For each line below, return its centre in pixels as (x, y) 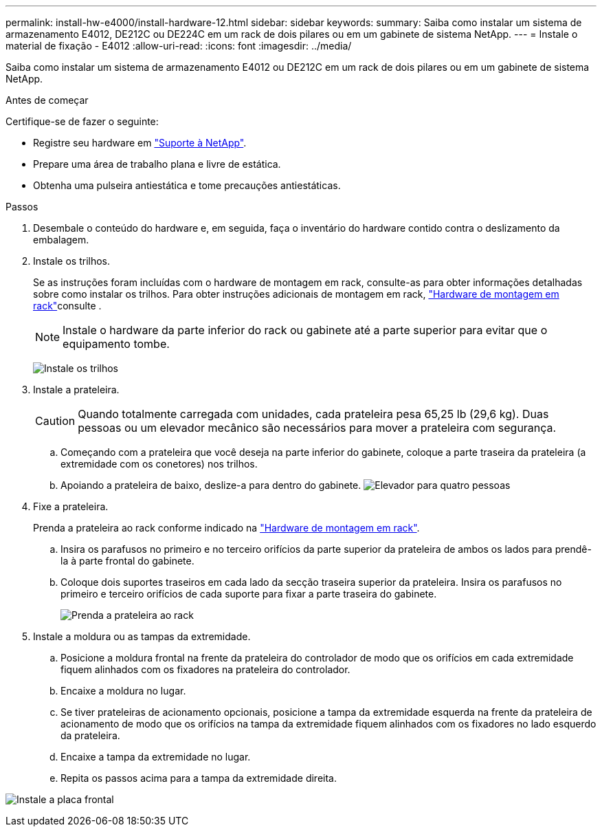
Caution (55, 421)
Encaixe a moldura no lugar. (123, 691)
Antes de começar (47, 100)
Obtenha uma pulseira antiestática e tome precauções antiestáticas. (187, 185)
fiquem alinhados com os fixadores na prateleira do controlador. (205, 669)
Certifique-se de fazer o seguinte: (82, 121)
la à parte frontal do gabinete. (127, 561)
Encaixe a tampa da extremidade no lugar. (156, 757)
